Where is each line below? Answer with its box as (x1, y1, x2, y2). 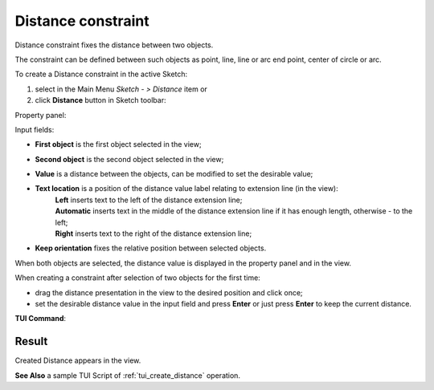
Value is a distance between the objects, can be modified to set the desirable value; (35, 169, 313, 179)
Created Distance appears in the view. (14, 355, 141, 365)
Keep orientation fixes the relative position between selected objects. (35, 243, 267, 253)
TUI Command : (14, 314, 67, 323)
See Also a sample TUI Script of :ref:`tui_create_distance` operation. (14, 370, 241, 380)
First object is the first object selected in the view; (35, 140, 202, 149)
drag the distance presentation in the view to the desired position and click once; (35, 287, 303, 297)
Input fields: (14, 124, 55, 134)
